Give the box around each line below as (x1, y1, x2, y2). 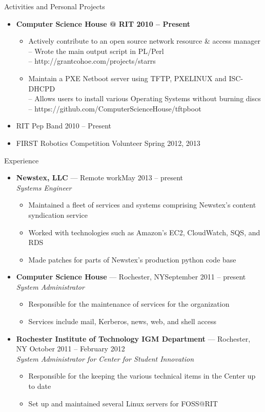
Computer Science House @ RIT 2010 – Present (16, 18, 191, 29)
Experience (4, 155, 39, 165)
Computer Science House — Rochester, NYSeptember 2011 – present (16, 271, 246, 282)
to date (28, 381, 51, 391)
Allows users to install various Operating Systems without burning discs (34, 93, 261, 104)
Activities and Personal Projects (4, 1, 105, 11)
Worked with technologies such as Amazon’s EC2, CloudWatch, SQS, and (28, 227, 260, 237)
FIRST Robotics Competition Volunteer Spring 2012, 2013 (16, 137, 200, 148)
